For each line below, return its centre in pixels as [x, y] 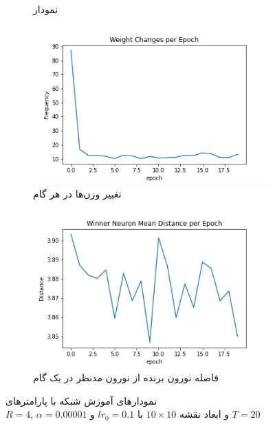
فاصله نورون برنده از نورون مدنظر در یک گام [126, 377]
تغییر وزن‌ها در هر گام [77, 193]
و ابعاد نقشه [204, 414]
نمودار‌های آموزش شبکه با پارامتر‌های [81, 400]
